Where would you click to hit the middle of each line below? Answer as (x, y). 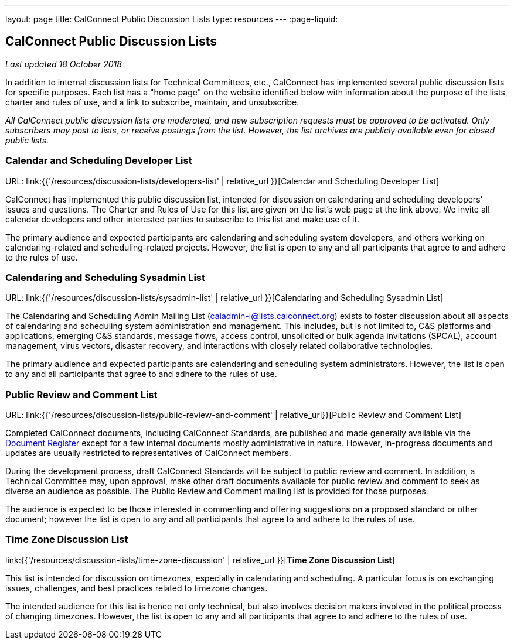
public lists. (27, 140)
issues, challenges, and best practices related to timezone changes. (137, 588)
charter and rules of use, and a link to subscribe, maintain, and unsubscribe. (152, 102)
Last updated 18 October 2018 (64, 64)
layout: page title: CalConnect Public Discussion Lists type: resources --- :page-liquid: (172, 19)
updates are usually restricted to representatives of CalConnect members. (148, 453)
